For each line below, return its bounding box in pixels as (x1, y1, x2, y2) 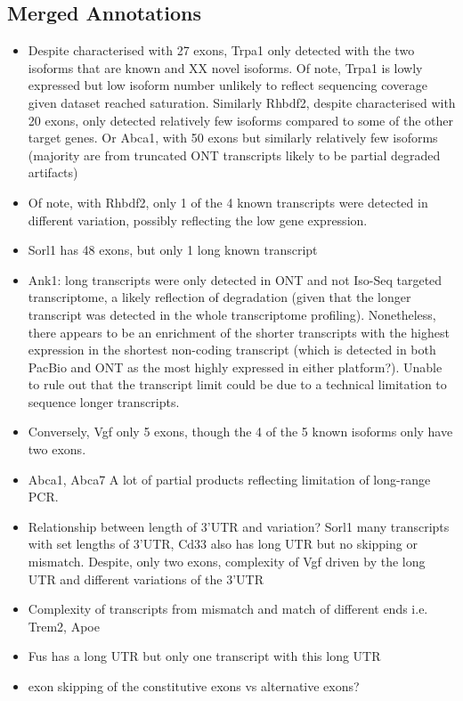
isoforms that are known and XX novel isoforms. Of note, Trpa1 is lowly (28, 58, 423, 77)
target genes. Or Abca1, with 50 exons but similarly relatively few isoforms (28, 128, 438, 147)
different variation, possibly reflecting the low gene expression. (28, 210, 368, 229)
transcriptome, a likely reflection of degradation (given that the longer (28, 288, 411, 306)
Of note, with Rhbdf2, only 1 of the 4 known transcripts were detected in (28, 192, 428, 211)
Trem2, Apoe (28, 616, 100, 635)
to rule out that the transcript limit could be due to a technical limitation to (28, 375, 447, 394)
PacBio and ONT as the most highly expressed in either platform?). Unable (28, 357, 443, 376)
